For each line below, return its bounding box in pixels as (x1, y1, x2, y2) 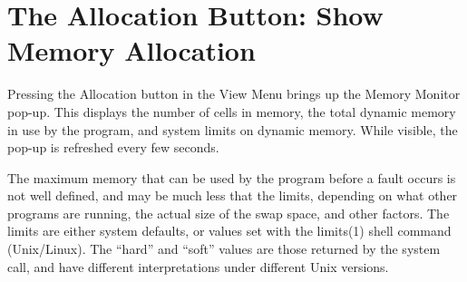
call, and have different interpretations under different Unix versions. (7, 257, 389, 276)
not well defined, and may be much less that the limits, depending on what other (7, 186, 458, 205)
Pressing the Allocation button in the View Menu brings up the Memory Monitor (7, 84, 461, 103)
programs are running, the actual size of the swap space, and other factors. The (7, 203, 450, 222)
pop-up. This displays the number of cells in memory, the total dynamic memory (7, 102, 456, 121)
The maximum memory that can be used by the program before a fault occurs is (7, 168, 456, 187)
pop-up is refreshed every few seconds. (7, 138, 219, 157)
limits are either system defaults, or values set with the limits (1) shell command (7, 221, 452, 240)
